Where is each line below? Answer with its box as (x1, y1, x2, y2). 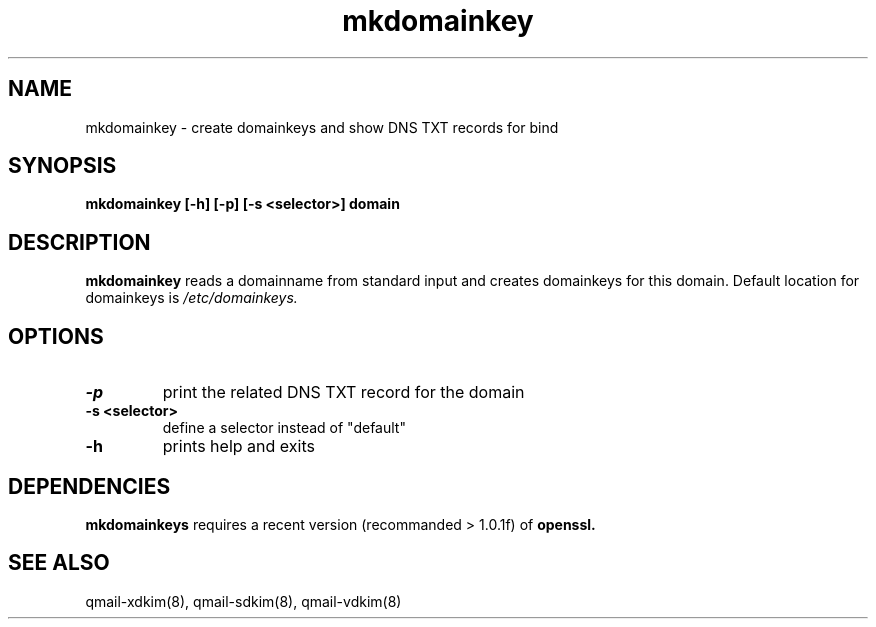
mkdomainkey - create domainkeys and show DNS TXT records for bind (85, 118, 559, 136)
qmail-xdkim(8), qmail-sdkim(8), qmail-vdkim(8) (85, 592, 402, 610)
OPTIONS (8, 323, 104, 349)
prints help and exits (162, 436, 315, 457)
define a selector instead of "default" (162, 419, 406, 437)
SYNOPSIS (8, 153, 117, 179)
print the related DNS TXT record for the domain (162, 382, 525, 403)
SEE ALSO (8, 550, 110, 576)
